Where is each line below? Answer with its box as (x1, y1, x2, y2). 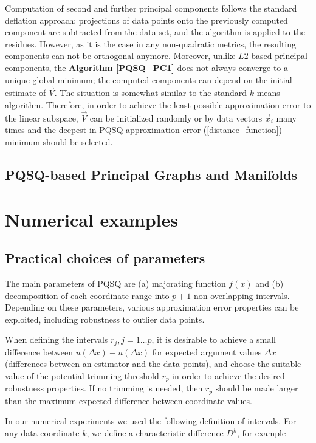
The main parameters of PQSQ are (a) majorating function (5, 276, 226, 289)
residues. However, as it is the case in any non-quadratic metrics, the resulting (5, 37, 297, 50)
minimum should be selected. (5, 135, 113, 148)
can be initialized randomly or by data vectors (89, 111, 263, 124)
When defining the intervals (5, 333, 108, 346)
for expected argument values (152, 345, 262, 358)
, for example (236, 427, 286, 439)
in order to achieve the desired (172, 369, 285, 382)
